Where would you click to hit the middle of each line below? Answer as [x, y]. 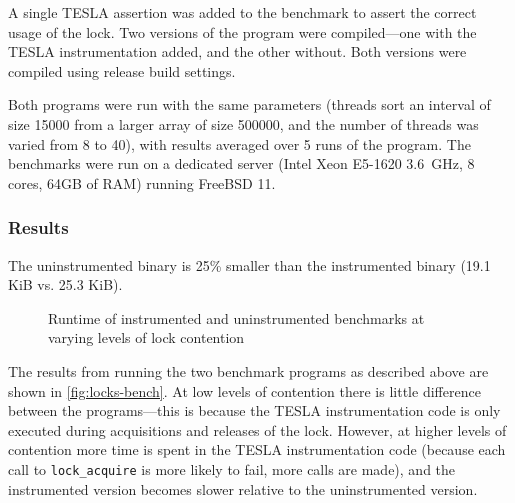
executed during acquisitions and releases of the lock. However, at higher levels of [257, 429]
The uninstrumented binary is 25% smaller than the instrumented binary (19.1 [249, 264]
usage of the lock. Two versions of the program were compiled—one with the [242, 31]
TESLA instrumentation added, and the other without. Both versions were [237, 51]
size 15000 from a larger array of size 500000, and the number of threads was [243, 123]
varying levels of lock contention [146, 337]
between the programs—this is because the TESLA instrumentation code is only [254, 410]
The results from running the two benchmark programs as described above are [248, 370]
